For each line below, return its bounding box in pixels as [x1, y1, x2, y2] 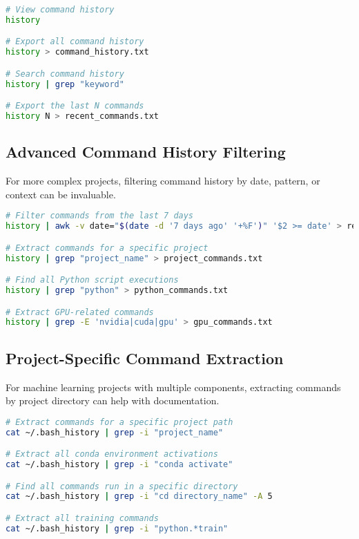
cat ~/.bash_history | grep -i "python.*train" [6, 523, 229, 533]
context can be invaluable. [6, 187, 116, 201]
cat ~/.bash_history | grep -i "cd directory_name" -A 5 [6, 491, 273, 502]
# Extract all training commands [6, 513, 159, 523]
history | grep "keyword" [6, 79, 124, 89]
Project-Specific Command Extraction [6, 347, 284, 368]
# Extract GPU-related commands [6, 307, 154, 317]
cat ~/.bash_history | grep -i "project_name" [6, 427, 224, 437]
